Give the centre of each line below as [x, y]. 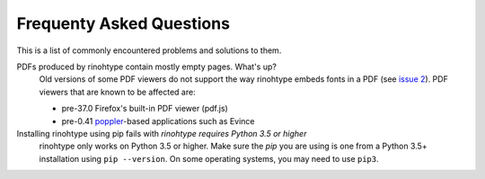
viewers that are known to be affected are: [118, 92]
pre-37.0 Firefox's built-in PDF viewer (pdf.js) [145, 109]
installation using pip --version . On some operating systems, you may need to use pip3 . [209, 158]
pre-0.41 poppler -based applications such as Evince [158, 121]
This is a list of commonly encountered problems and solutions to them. [149, 50]
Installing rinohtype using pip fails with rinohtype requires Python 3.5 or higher [162, 133]
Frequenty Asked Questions [123, 23]
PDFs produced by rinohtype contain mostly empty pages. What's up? [147, 67]
